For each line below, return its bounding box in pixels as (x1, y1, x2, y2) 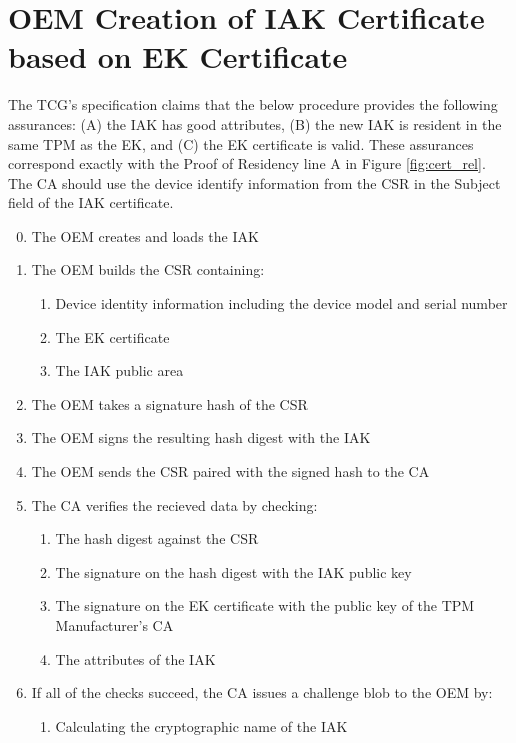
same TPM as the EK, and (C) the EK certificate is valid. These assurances (8, 133, 474, 154)
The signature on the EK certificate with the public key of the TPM (55, 595, 475, 616)
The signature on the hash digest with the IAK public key (55, 561, 412, 582)
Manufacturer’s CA (55, 615, 174, 635)
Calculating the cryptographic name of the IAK (55, 715, 348, 736)
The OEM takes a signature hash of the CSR (31, 393, 308, 414)
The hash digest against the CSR (55, 528, 259, 549)
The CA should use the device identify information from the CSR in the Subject (8, 172, 501, 193)
